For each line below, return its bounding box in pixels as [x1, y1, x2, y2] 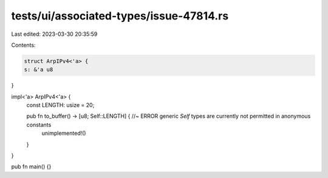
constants [26, 121, 52, 128]
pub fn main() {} [11, 163, 52, 170]
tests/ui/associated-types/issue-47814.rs [11, 9, 229, 22]
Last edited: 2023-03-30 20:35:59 [11, 30, 98, 38]
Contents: [11, 41, 36, 49]
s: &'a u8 [24, 66, 53, 73]
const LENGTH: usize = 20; [26, 101, 95, 109]
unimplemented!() [41, 129, 86, 137]
